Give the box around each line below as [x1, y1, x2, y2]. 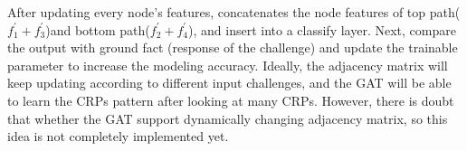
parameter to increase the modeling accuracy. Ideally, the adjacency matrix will [7, 55, 448, 74]
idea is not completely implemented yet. [7, 127, 229, 146]
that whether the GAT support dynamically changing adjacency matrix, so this [7, 109, 448, 127]
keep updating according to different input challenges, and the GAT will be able [7, 73, 452, 92]
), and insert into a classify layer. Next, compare [188, 20, 456, 39]
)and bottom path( [45, 20, 150, 39]
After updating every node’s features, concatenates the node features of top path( [7, 3, 461, 21]
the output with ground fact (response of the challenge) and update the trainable [7, 38, 458, 57]
